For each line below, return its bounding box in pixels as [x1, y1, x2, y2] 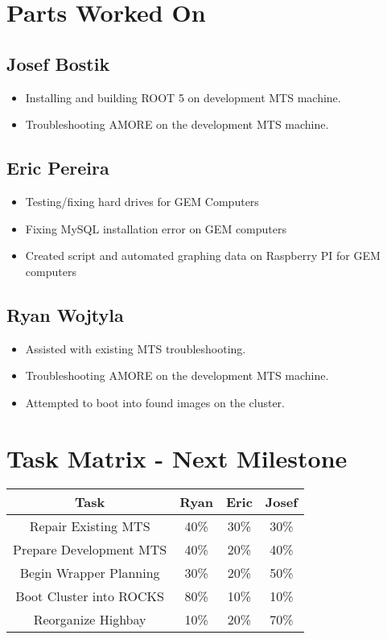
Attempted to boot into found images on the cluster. [25, 394, 285, 410]
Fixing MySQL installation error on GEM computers [25, 220, 287, 237]
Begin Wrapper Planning [19, 563, 160, 583]
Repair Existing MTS [29, 517, 150, 536]
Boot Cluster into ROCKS [15, 587, 164, 606]
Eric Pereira [6, 155, 109, 180]
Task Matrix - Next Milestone [6, 441, 348, 474]
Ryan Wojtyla [6, 302, 124, 327]
